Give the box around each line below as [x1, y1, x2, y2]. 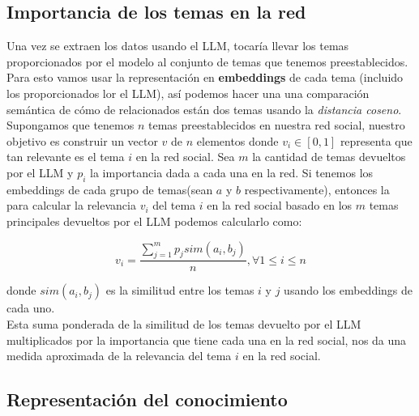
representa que [340, 132, 413, 149]
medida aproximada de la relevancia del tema [6, 347, 232, 364]
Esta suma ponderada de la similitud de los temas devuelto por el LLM [6, 315, 361, 332]
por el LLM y [6, 163, 74, 180]
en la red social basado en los [207, 197, 353, 214]
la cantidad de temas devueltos [252, 148, 406, 165]
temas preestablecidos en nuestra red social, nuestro [148, 117, 405, 134]
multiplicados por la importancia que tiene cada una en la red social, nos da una [6, 331, 407, 348]
